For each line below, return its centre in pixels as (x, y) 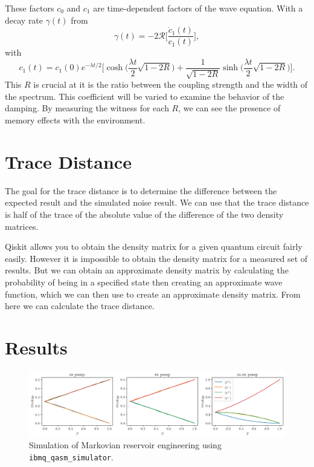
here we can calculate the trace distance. (80, 306)
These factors (30, 8)
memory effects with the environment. (75, 120)
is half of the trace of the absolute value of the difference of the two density (144, 214)
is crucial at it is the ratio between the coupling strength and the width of (171, 84)
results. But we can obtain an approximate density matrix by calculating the (147, 270)
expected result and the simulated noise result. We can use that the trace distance (157, 202)
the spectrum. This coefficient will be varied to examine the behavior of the (145, 96)
